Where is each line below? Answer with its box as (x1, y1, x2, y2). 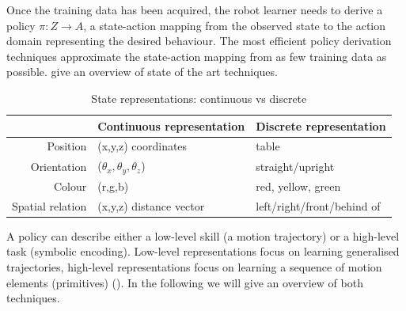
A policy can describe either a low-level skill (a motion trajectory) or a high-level (6, 227, 400, 244)
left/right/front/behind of (256, 197, 381, 214)
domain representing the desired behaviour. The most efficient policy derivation (6, 32, 392, 49)
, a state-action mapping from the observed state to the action (83, 17, 386, 33)
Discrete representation (256, 117, 386, 134)
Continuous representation (97, 117, 245, 134)
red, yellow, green (256, 177, 341, 194)
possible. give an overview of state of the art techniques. (6, 63, 278, 80)
